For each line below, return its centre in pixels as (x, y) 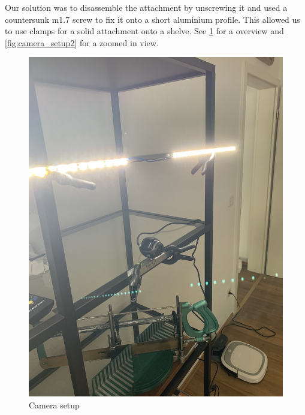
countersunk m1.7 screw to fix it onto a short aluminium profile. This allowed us (152, 19)
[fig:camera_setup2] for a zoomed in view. (82, 42)
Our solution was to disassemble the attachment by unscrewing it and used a (146, 7)
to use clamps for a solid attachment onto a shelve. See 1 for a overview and (144, 31)
